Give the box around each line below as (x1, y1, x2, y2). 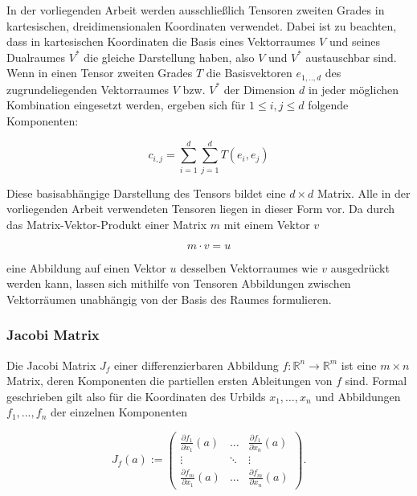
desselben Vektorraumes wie (180, 259, 318, 276)
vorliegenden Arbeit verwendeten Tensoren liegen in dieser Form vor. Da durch (6, 200, 395, 217)
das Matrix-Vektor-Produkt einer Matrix (6, 215, 207, 232)
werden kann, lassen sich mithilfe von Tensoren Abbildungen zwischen (6, 275, 351, 292)
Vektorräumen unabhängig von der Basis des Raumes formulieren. (6, 290, 332, 307)
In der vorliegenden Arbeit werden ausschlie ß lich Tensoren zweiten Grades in (6, 2, 385, 18)
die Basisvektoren (206, 64, 292, 81)
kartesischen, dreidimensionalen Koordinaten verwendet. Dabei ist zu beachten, (6, 17, 397, 34)
